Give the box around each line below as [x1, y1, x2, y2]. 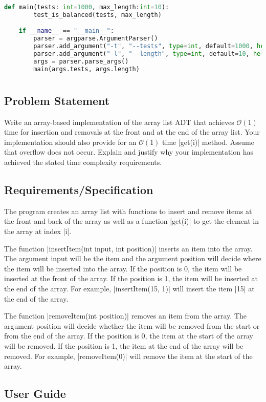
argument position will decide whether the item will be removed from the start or [4, 320, 260, 331]
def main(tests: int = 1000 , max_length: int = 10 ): [4, 4, 169, 11]
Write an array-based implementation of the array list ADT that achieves [4, 116, 234, 127]
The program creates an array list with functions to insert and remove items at [4, 205, 252, 216]
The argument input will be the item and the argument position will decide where [4, 253, 261, 264]
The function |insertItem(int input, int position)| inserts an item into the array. [4, 243, 253, 253]
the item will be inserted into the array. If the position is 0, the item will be [4, 263, 242, 273]
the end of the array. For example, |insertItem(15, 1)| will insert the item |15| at [4, 283, 255, 293]
